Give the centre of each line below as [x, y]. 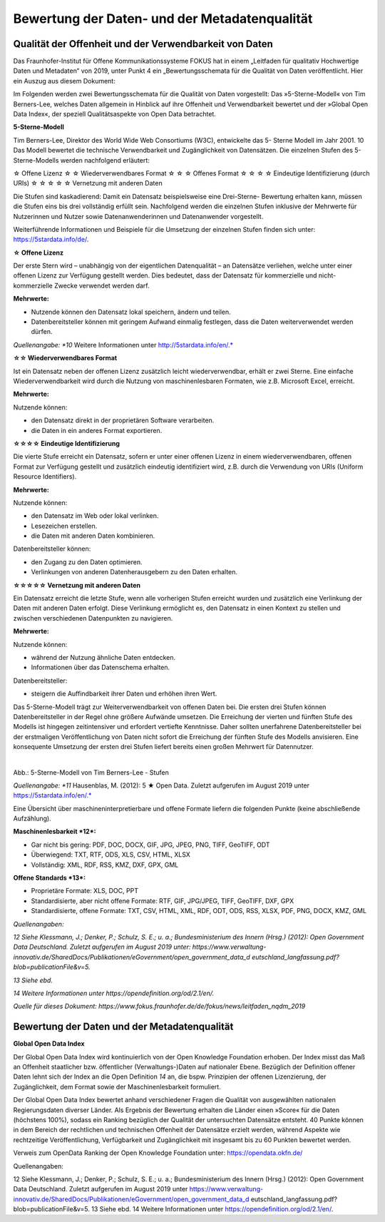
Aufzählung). [32, 819]
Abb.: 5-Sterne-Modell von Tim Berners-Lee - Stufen [91, 772]
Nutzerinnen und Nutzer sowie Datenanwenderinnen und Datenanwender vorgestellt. [138, 216]
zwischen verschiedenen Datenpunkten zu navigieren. [93, 618]
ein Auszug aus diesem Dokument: [64, 81]
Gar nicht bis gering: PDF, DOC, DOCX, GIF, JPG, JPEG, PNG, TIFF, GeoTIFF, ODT [150, 845]
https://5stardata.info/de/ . [51, 240]
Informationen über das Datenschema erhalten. [101, 668]
